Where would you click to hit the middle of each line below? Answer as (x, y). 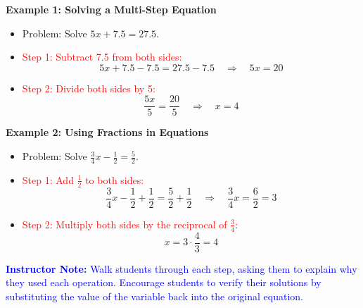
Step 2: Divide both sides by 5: (89, 88)
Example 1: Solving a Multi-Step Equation (111, 9)
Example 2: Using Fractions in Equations (107, 132)
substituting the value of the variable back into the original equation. (154, 296)
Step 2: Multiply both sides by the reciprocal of (125, 224)
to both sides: (115, 179)
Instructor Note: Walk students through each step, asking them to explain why (181, 268)
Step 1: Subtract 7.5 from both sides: (102, 57)
